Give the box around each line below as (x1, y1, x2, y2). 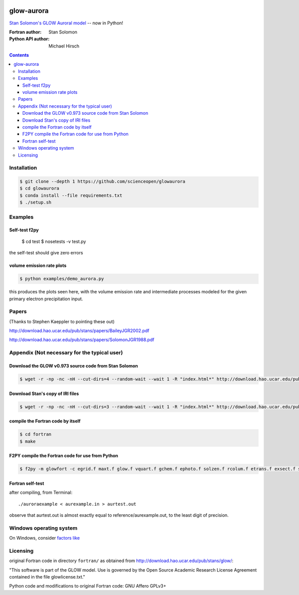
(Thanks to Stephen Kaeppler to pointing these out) (9, 318, 115, 324)
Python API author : (9, 36, 50, 42)
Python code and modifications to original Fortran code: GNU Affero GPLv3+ (9, 583, 166, 589)
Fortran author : (9, 29, 42, 35)
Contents (9, 52, 29, 58)
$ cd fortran (19, 431, 52, 437)
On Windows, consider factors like (9, 535, 80, 541)
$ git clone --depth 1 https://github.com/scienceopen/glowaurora (19, 179, 185, 185)
